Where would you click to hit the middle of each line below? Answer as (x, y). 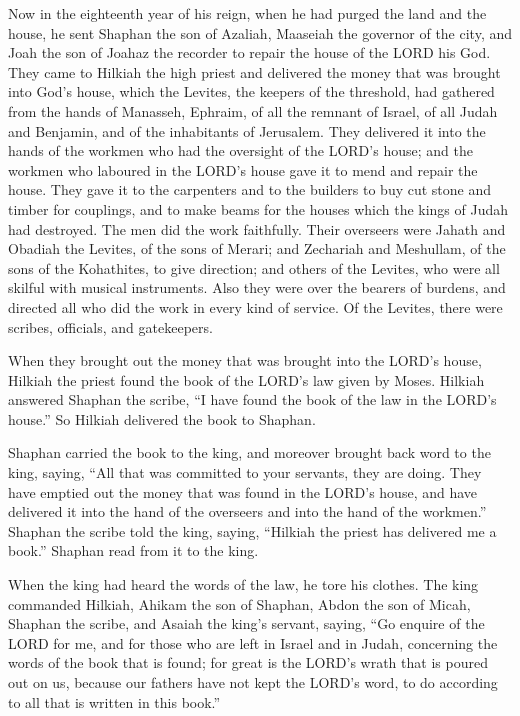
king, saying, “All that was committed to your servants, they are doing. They (245, 472)
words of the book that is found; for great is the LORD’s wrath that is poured (248, 662)
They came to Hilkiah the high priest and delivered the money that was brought (254, 71)
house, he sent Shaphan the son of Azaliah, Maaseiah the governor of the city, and (260, 32)
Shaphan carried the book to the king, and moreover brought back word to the (249, 452)
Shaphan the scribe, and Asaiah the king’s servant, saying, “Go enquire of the (246, 623)
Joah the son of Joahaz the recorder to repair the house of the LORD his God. (249, 52)
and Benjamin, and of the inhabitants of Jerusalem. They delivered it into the (247, 130)
